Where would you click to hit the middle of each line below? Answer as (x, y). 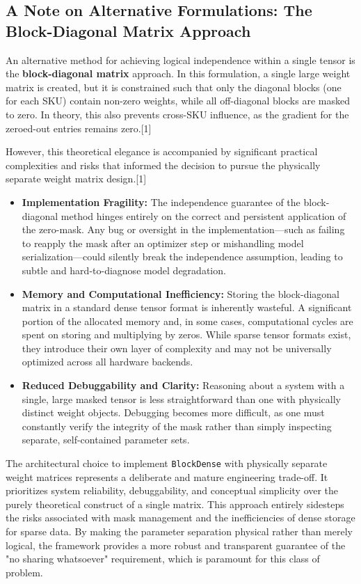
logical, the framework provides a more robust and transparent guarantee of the (176, 545)
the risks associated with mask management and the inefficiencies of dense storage (180, 518)
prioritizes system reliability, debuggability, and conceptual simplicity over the (172, 490)
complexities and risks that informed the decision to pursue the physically (163, 165)
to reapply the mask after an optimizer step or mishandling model (163, 243)
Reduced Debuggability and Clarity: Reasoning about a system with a (183, 385)
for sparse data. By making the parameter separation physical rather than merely (179, 531)
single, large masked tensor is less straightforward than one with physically (181, 398)
